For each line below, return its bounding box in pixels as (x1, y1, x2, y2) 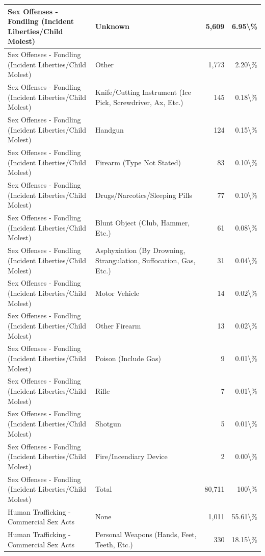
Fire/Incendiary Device (95, 451, 168, 462)
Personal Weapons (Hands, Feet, (95, 529, 197, 539)
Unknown (95, 20, 130, 31)
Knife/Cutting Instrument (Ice (95, 86, 191, 97)
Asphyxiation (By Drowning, (95, 245, 185, 256)
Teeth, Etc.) (95, 539, 133, 549)
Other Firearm (95, 320, 141, 331)
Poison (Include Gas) (95, 353, 161, 363)
